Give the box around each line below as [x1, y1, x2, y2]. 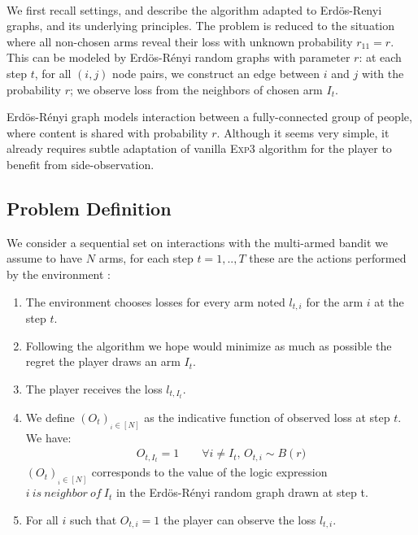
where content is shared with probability [7, 124, 208, 141]
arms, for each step [98, 250, 194, 267]
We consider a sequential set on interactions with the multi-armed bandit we [7, 233, 389, 250]
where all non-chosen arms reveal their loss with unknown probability [7, 33, 353, 50]
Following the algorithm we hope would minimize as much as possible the [25, 337, 392, 354]
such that [69, 511, 117, 528]
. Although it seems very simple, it [216, 124, 390, 141]
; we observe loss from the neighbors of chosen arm [69, 80, 323, 98]
